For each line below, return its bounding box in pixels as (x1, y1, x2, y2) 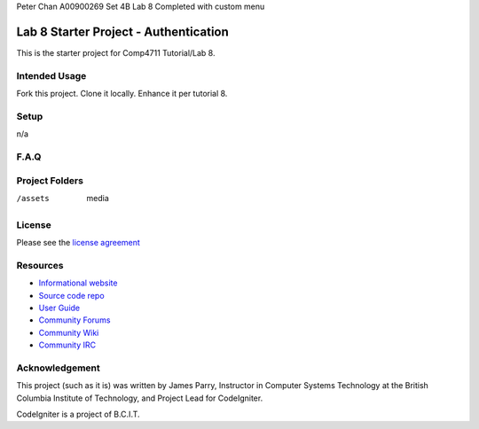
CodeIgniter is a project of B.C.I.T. (16, 409, 141, 420)
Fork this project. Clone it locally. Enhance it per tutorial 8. (16, 89, 228, 99)
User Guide (38, 302, 81, 313)
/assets (16, 193, 51, 203)
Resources (16, 259, 64, 271)
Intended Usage (16, 69, 87, 82)
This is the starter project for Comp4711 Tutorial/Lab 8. (16, 47, 216, 58)
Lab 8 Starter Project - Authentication (16, 24, 230, 39)
